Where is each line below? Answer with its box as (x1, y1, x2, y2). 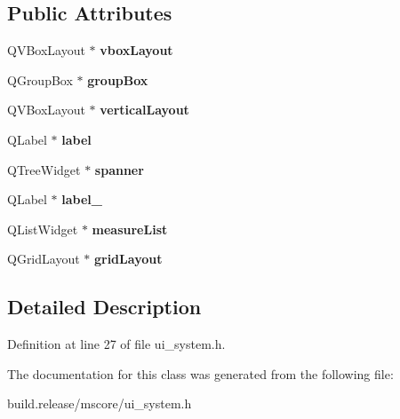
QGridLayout (7, 249, 80, 268)
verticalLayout (100, 100, 189, 119)
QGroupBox (7, 70, 73, 89)
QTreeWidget (7, 160, 81, 178)
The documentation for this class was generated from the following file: (7, 364, 394, 383)
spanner (94, 160, 144, 178)
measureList (92, 219, 168, 238)
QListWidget (7, 219, 78, 238)
